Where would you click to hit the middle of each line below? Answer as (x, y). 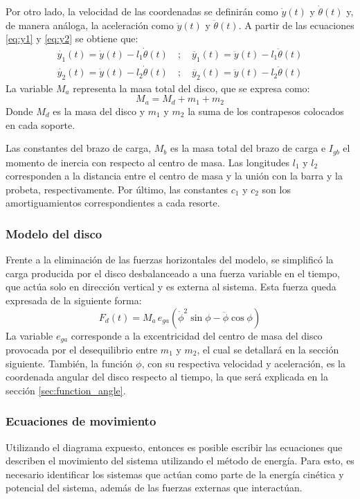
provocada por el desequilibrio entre (82, 349)
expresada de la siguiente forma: (74, 300)
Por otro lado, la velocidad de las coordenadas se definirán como (142, 11)
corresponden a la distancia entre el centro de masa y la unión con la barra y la (174, 176)
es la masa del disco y (99, 111)
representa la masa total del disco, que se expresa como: (191, 88)
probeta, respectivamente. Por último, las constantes (117, 189)
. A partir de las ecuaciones (296, 25)
